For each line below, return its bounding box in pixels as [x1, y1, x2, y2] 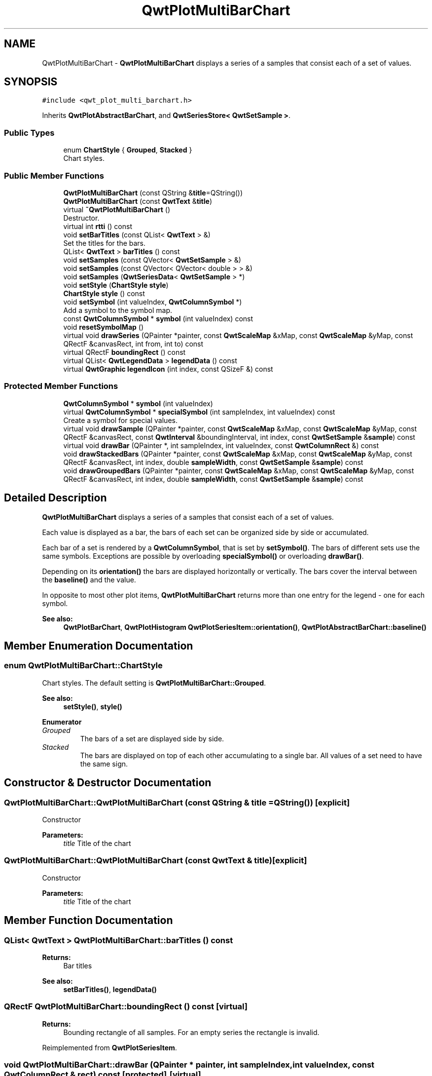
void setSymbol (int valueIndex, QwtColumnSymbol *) [63, 297, 242, 306]
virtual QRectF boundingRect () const [63, 347, 186, 356]
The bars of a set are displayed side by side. [80, 734, 224, 743]
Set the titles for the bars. [63, 238, 146, 247]
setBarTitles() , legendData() [63, 985, 157, 994]
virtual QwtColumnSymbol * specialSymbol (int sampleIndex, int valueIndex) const [63, 407, 335, 416]
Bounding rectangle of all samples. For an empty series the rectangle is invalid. [63, 1028, 320, 1037]
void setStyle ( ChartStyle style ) [63, 280, 169, 289]
